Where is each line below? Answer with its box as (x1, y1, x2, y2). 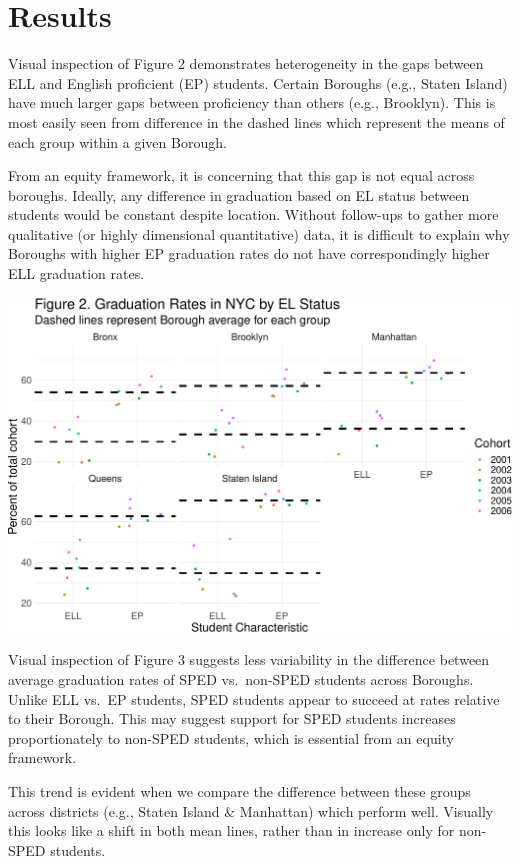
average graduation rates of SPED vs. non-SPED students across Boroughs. (8, 669, 474, 690)
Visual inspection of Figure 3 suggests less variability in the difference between (8, 649, 490, 670)
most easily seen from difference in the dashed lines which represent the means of (8, 111, 505, 132)
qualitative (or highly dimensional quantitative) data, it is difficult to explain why (8, 223, 510, 244)
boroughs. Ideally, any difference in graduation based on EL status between (8, 184, 470, 205)
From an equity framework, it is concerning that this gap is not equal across (8, 165, 475, 186)
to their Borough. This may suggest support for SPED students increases (8, 708, 456, 729)
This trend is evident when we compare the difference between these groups (8, 781, 471, 801)
